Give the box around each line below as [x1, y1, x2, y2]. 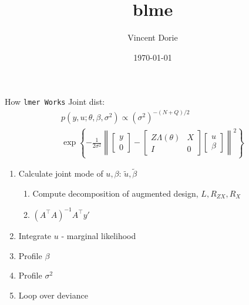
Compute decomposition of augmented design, [32, 187, 198, 199]
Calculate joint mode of [18, 167, 103, 180]
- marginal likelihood [61, 229, 136, 241]
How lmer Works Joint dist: [5, 95, 105, 108]
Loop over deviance [18, 289, 88, 301]
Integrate [18, 229, 52, 241]
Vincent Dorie [127, 31, 178, 44]
